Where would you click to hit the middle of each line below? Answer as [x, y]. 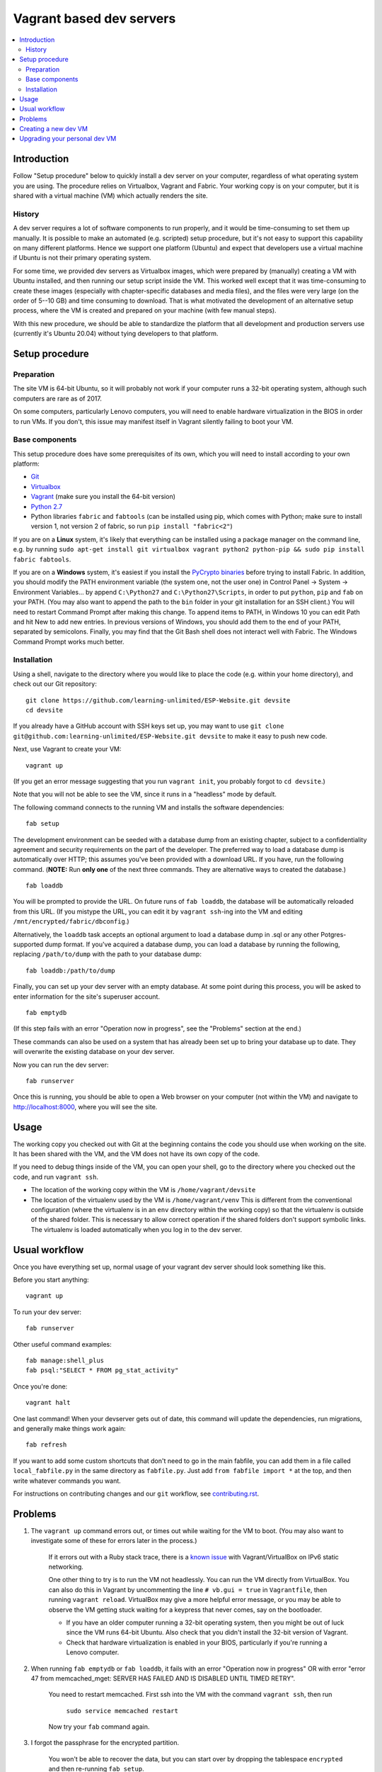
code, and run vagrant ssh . [56, 1177]
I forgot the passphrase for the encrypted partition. [105, 1743]
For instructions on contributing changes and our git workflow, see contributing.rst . [136, 1493]
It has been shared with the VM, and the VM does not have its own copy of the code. [137, 1154]
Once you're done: [40, 1386]
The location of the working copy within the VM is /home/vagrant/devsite [143, 1190]
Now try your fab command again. [99, 1727]
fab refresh [46, 1445]
